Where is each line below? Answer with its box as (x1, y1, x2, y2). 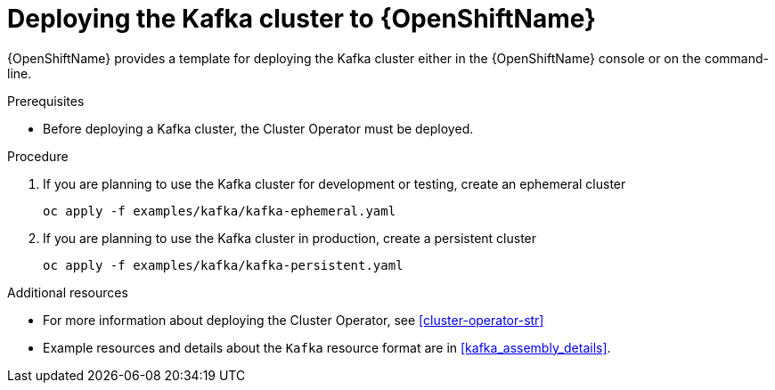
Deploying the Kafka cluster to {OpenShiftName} (7, 4, 597, 34)
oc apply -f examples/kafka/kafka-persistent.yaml (43, 257, 404, 272)
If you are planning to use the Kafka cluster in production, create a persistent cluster (43, 230, 537, 246)
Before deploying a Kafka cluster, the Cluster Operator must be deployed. (43, 120, 474, 136)
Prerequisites (7, 93, 85, 109)
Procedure (7, 148, 69, 164)
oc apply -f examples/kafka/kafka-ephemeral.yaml (43, 203, 396, 218)
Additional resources (7, 284, 128, 300)
